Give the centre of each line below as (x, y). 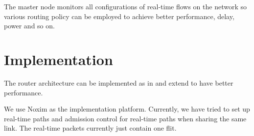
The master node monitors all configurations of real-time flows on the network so (125, 6)
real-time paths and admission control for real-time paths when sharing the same (125, 118)
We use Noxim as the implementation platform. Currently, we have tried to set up (127, 109)
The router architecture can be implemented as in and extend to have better (119, 82)
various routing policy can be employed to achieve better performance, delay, (119, 16)
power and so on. (29, 26)
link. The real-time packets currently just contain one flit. (90, 128)
